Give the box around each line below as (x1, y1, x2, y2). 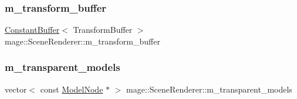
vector (5, 83, 27, 95)
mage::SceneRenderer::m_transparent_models (126, 83, 292, 95)
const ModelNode (40, 83, 103, 95)
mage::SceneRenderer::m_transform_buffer (5, 35, 160, 47)
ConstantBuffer (5, 23, 60, 36)
